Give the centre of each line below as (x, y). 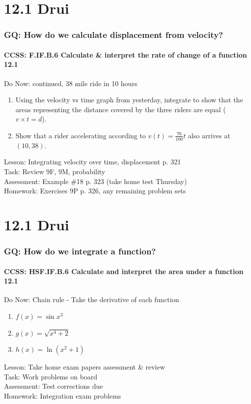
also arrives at (209, 135)
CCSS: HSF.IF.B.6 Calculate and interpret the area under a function (124, 271)
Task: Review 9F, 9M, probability (55, 171)
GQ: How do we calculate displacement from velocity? (113, 35)
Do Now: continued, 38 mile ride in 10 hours (71, 83)
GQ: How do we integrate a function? (80, 251)
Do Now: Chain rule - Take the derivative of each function (92, 299)
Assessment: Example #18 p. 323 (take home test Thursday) (96, 181)
